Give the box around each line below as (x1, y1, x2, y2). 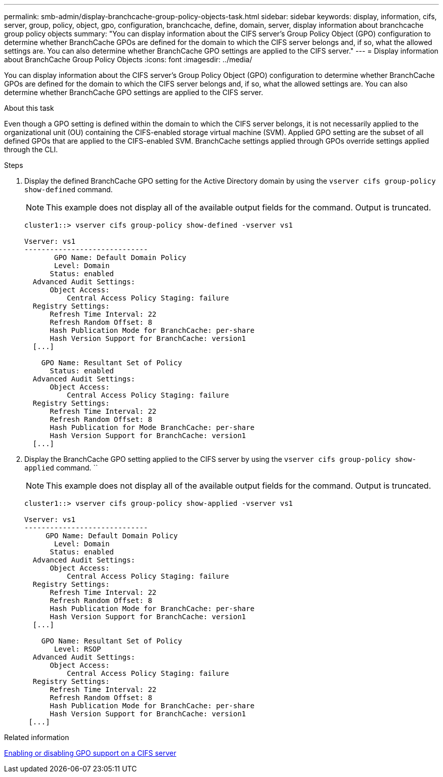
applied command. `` (24, 463, 98, 472)
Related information (4, 733, 69, 742)
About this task (4, 104, 54, 112)
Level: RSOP (54, 645, 101, 653)
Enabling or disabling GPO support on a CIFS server (4, 749, 176, 757)
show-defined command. (24, 185, 113, 194)
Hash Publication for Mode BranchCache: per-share (50, 423, 255, 431)
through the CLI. (4, 145, 58, 154)
